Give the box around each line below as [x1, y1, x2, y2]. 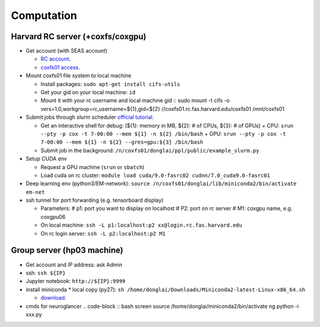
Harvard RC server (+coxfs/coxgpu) [11, 31, 146, 42]
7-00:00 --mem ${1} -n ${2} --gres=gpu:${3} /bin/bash [40, 139, 204, 145]
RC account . [40, 55, 71, 62]
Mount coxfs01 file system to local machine [25, 72, 132, 80]
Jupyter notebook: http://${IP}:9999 [25, 278, 126, 285]
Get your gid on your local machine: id [40, 89, 136, 96]
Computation [11, 9, 77, 22]
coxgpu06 [40, 213, 66, 220]
